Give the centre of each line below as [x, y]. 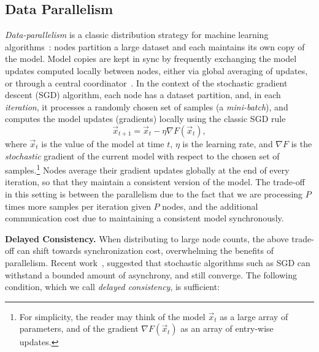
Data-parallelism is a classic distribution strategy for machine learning [137, 35]
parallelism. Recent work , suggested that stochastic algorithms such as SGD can [158, 262]
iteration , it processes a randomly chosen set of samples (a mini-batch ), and [147, 106]
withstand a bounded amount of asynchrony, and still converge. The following [151, 274]
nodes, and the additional [210, 206]
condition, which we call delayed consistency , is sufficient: [113, 287]
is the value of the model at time [103, 143]
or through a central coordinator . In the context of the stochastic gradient [146, 82]
